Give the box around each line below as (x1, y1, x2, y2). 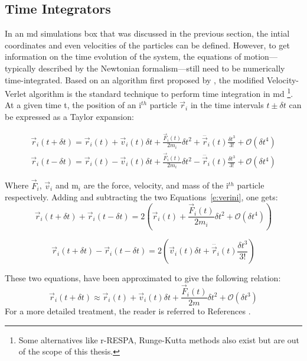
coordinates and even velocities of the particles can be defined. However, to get (5, 38, 290, 51)
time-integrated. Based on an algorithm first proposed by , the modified (5, 73, 264, 86)
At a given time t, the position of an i (5, 99, 142, 111)
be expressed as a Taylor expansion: (5, 110, 134, 123)
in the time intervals (190, 99, 264, 111)
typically (5, 61, 36, 74)
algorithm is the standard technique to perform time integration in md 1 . (29, 86, 293, 99)
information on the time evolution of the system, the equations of (5, 50, 241, 63)
